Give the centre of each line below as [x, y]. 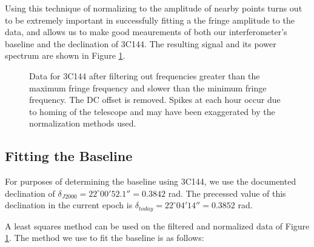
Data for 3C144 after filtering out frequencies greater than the [145, 75]
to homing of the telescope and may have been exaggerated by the [152, 111]
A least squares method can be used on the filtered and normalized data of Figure [157, 226]
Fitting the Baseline [69, 156]
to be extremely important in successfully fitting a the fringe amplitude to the [150, 20]
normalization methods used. [83, 123]
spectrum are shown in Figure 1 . [65, 55]
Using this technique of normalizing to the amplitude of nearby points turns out [154, 8]
